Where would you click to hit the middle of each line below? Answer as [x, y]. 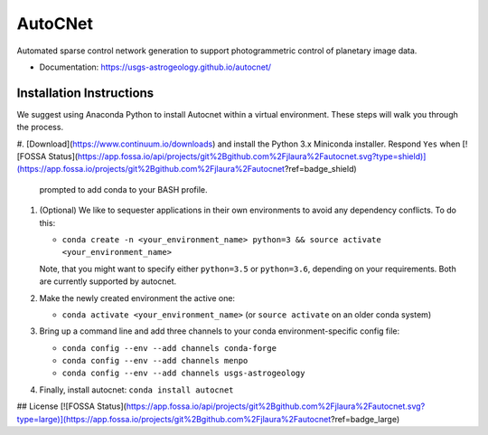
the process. [40, 128]
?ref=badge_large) [365, 419]
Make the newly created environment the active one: [137, 298]
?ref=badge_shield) [320, 169]
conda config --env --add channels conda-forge [169, 348]
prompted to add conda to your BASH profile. [123, 189]
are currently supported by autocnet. [108, 281]
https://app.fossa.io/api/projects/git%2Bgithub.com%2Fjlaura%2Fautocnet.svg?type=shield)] [252, 156]
